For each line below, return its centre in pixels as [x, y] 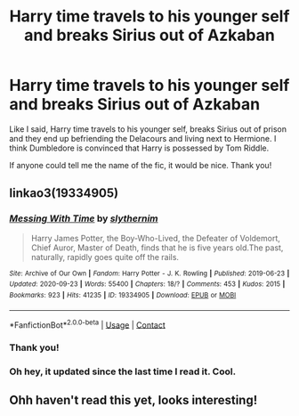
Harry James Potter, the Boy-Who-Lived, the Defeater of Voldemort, [155, 238]
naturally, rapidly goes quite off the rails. [105, 257]
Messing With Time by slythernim [84, 218]
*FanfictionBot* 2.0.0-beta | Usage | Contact [88, 324]
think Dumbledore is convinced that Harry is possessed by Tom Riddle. [139, 148]
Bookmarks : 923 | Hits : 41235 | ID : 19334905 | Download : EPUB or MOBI [123, 295]
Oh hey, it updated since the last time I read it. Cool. [123, 371]
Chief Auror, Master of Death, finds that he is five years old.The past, [157, 248]
